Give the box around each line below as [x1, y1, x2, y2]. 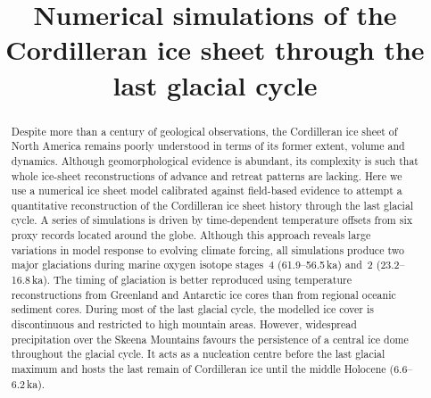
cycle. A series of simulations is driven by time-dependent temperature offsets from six [11, 212, 412, 228]
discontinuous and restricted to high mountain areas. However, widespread [11, 317, 357, 332]
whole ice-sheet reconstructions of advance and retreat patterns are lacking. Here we [11, 168, 402, 183]
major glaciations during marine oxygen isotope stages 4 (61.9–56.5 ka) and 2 [11, 257, 373, 272]
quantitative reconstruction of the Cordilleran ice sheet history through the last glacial [11, 197, 414, 212]
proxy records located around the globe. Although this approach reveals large [11, 228, 371, 243]
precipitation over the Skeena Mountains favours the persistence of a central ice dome [11, 331, 409, 346]
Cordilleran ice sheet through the [5, 31, 425, 68]
